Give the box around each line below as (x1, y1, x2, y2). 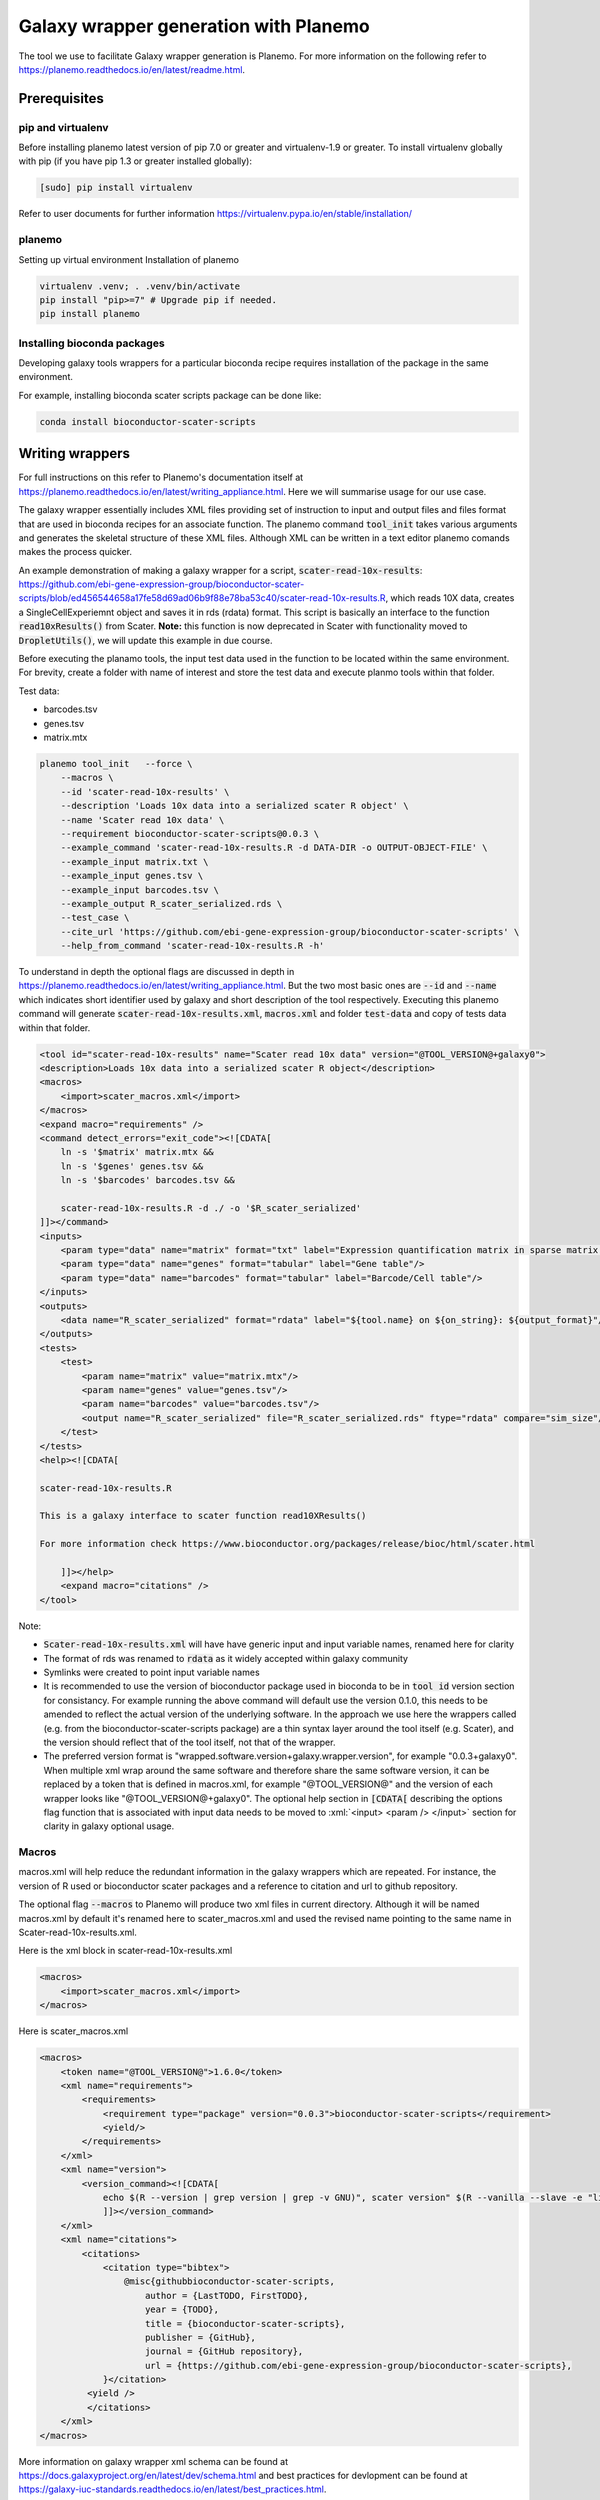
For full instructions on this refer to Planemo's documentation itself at (18, 471, 304, 484)
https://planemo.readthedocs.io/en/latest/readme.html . (18, 63, 245, 75)
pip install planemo (39, 308, 140, 320)
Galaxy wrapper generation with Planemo (18, 15, 370, 37)
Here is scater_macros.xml (18, 2025, 129, 2037)
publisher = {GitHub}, (145, 2331, 257, 2343)
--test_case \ (60, 912, 130, 924)
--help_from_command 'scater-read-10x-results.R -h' (60, 940, 325, 952)
